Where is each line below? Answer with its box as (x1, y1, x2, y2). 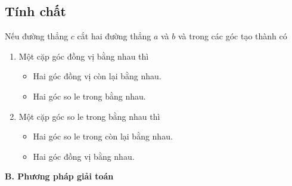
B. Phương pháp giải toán (5, 170, 114, 182)
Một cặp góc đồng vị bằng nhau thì (18, 49, 149, 62)
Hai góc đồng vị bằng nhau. (33, 150, 135, 162)
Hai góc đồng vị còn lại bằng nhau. (33, 70, 161, 82)
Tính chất (5, 2, 66, 20)
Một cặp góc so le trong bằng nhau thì (18, 110, 160, 122)
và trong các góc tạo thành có (178, 30, 287, 42)
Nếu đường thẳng (5, 30, 69, 42)
